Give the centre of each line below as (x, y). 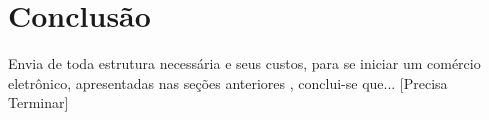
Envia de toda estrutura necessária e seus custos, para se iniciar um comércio (244, 63)
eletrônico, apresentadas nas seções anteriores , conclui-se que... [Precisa (228, 82)
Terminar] (38, 102)
